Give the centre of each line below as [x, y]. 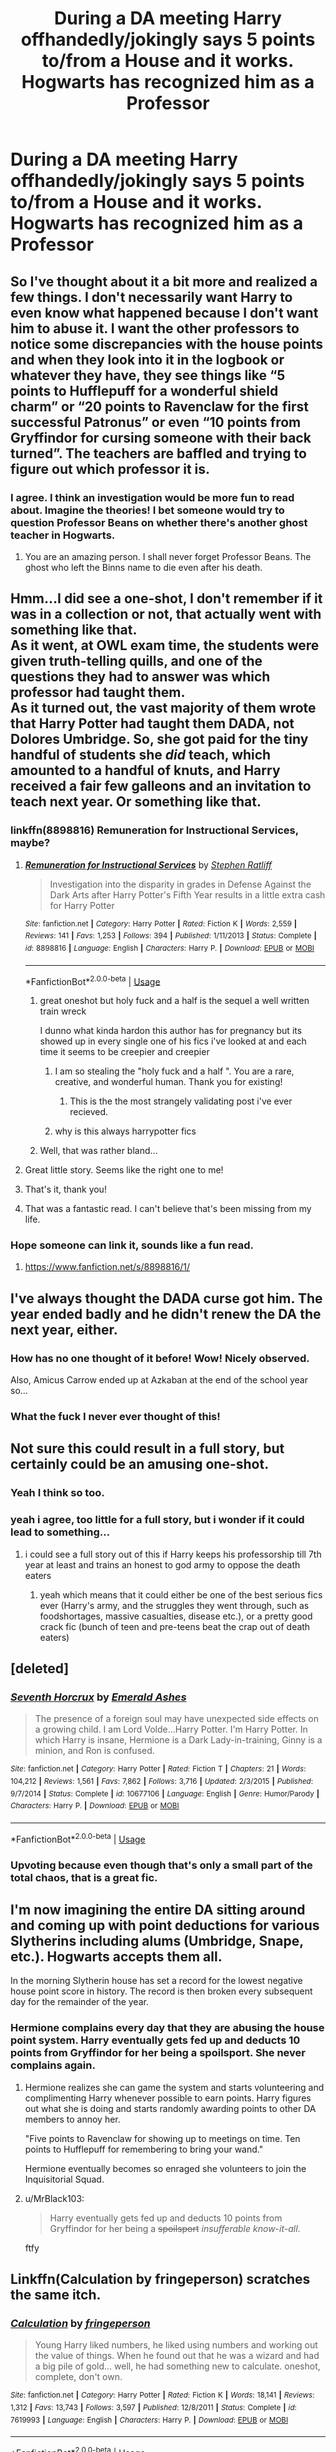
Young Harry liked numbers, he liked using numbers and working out [176, 2345]
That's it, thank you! [65, 1189]
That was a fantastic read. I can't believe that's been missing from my [168, 1209]
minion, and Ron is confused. [94, 1751]
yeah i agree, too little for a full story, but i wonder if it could [157, 1520]
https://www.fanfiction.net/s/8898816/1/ [107, 1267]
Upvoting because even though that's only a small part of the [161, 1865]
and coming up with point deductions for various [165, 1925]
